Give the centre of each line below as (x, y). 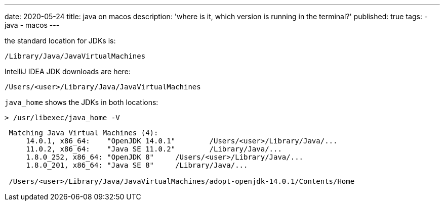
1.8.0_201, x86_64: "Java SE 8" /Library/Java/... (137, 165)
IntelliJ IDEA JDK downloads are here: (68, 71)
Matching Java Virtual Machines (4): (84, 133)
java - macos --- (32, 25)
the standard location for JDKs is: (60, 41)
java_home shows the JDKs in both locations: (82, 102)
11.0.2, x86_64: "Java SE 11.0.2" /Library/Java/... (154, 149)
